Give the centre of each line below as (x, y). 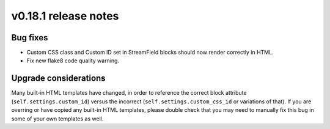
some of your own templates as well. (57, 119)
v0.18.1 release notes (65, 16)
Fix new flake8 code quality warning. (73, 61)
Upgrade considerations (59, 79)
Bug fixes (30, 38)
